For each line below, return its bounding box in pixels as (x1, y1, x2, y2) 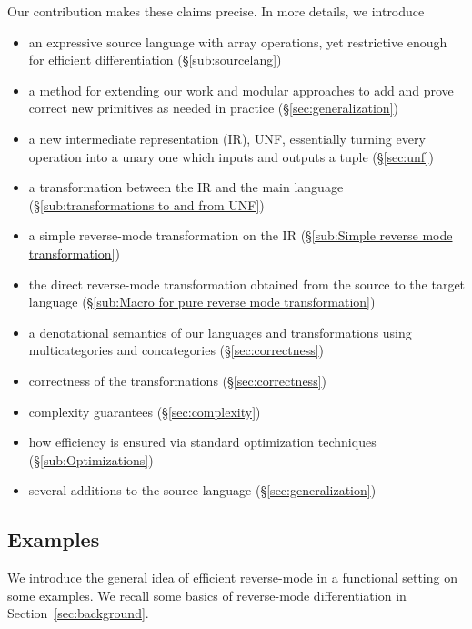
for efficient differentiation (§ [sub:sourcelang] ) (28, 50, 282, 69)
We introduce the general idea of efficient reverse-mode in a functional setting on (7, 568, 457, 587)
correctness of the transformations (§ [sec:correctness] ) (28, 370, 326, 390)
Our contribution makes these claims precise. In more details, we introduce (7, 2, 425, 20)
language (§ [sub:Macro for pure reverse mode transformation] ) (28, 292, 376, 311)
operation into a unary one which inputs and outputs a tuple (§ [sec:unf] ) (28, 147, 434, 166)
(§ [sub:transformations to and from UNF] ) (28, 195, 265, 214)
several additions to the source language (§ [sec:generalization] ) (28, 481, 377, 500)
